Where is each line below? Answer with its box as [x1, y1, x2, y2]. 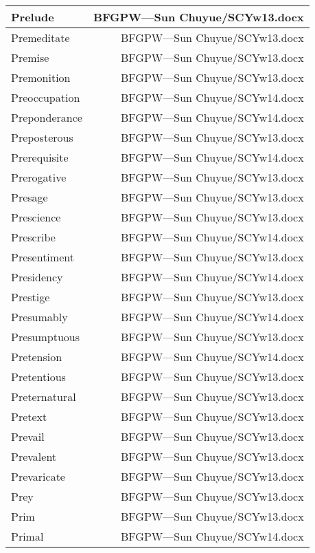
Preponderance [11, 109, 82, 125]
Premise [11, 50, 49, 65]
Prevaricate [11, 468, 65, 484]
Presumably [11, 309, 68, 325]
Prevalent [11, 448, 57, 464]
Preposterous [11, 129, 73, 145]
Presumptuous [11, 329, 80, 345]
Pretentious [11, 369, 66, 384]
